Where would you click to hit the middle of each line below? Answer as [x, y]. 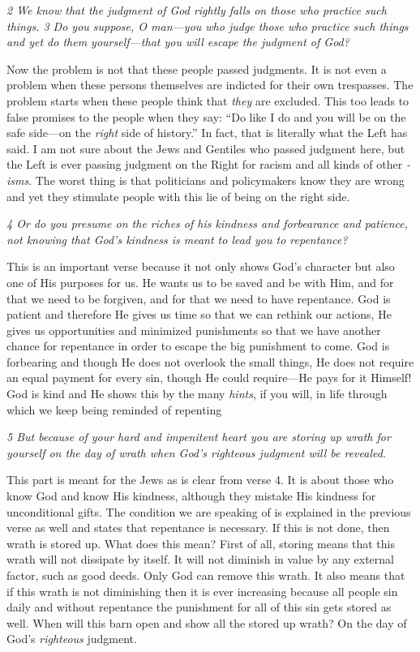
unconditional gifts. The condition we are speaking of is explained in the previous [209, 511]
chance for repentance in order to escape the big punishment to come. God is [198, 346]
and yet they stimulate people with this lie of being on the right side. [178, 196]
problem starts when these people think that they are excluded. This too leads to [208, 100]
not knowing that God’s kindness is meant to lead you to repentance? [177, 239]
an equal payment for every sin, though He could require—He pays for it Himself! [209, 377]
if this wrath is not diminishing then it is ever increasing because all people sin [202, 591]
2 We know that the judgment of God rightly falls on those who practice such [197, 10]
